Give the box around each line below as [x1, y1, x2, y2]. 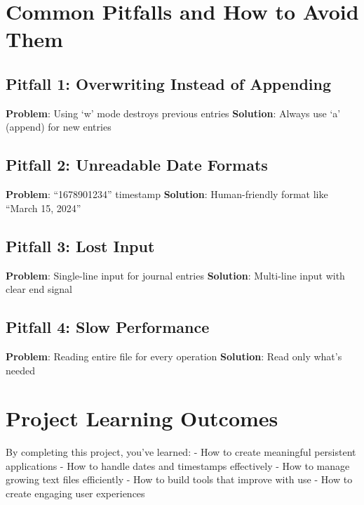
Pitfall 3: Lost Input [6, 235, 155, 256]
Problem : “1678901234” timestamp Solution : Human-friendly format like [6, 187, 328, 202]
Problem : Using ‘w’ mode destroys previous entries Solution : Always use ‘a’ [6, 105, 341, 120]
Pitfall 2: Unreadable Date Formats [6, 154, 268, 176]
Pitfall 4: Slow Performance [6, 316, 210, 338]
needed [6, 362, 35, 377]
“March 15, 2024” [6, 200, 81, 215]
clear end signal [6, 282, 73, 296]
